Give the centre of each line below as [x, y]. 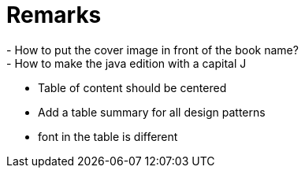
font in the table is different [108, 136]
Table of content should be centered [132, 87]
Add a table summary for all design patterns [152, 112]
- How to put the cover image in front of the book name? [152, 50]
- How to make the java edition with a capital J [126, 63]
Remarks [54, 15]
